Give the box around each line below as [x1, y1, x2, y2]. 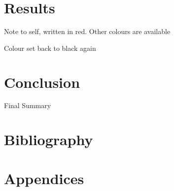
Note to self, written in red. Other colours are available [4, 26, 171, 37]
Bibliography [4, 129, 93, 150]
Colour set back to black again [4, 42, 96, 53]
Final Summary [4, 100, 51, 111]
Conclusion [4, 72, 80, 92]
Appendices [4, 168, 84, 188]
